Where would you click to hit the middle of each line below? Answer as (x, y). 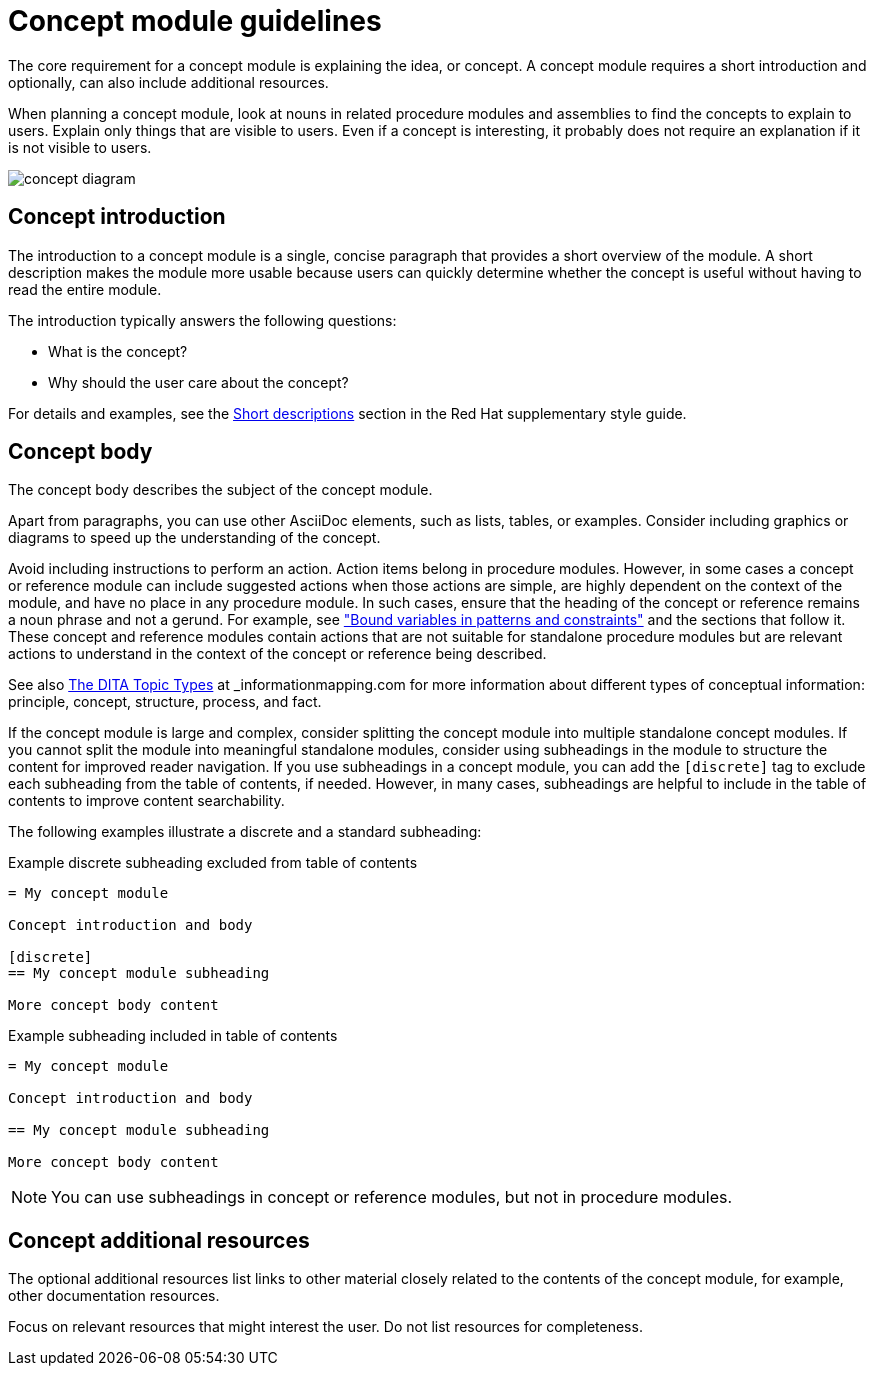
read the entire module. (85, 289)
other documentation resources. (114, 1296)
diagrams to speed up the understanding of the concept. (194, 538)
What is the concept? (118, 351)
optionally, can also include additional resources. (168, 82)
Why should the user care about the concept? (198, 382)
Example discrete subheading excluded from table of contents (213, 863)
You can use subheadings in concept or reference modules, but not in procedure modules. (392, 1197)
